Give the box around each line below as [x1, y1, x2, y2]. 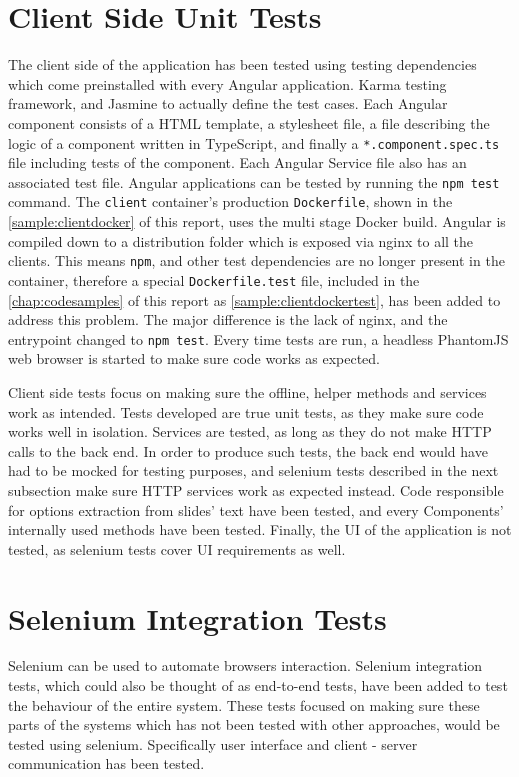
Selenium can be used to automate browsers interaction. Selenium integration [8, 655, 483, 676]
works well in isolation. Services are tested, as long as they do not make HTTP [8, 421, 492, 442]
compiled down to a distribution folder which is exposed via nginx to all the [8, 230, 474, 251]
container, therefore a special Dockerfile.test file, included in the [8, 269, 420, 290]
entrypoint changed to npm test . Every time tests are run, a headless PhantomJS [8, 328, 509, 349]
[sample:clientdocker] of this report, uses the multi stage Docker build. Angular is [8, 211, 506, 232]
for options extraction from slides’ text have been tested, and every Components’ [8, 499, 504, 520]
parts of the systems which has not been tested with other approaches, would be [8, 714, 500, 735]
